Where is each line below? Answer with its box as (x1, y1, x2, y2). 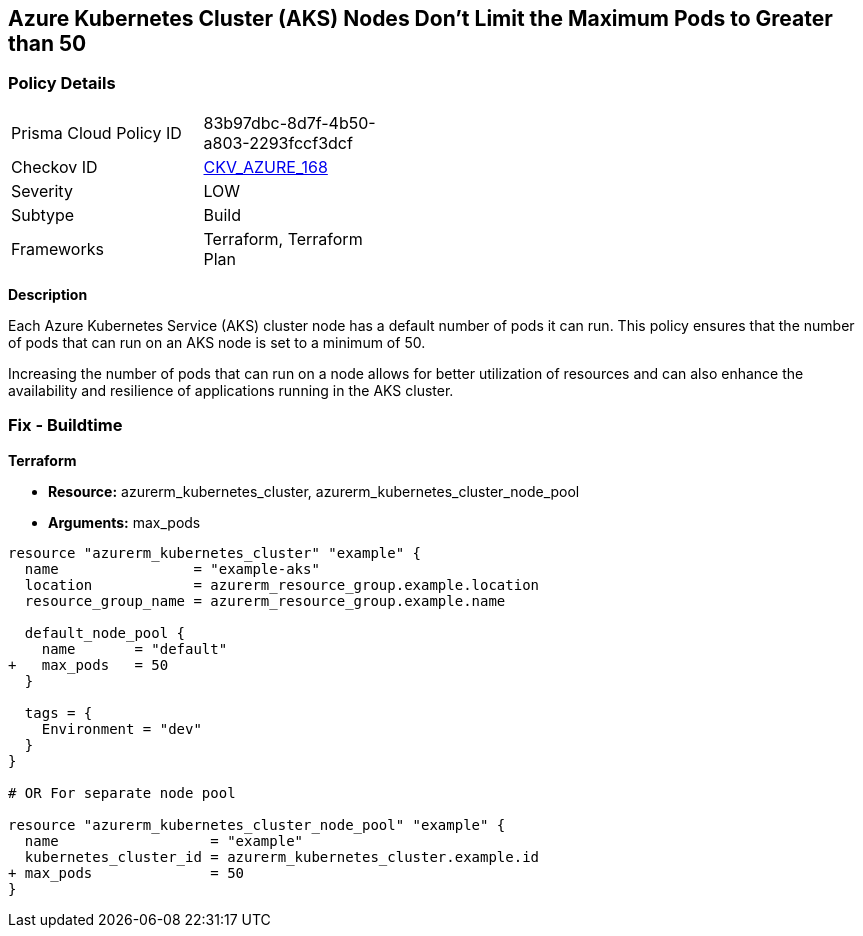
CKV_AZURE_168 (203, 156, 328, 177)
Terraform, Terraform (203, 228, 363, 249)
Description (8, 285, 88, 303)
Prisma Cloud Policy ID (11, 122, 182, 143)
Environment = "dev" (41, 720, 202, 737)
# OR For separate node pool (8, 784, 236, 801)
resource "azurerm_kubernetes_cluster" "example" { (8, 544, 422, 561)
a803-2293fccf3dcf (203, 132, 353, 153)
